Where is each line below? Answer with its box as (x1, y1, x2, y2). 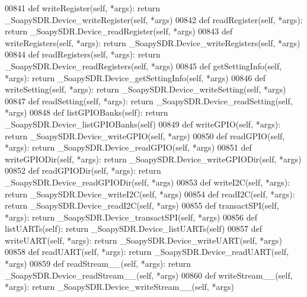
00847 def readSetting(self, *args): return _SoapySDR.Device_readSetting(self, (5, 94, 293, 107)
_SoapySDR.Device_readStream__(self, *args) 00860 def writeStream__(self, (5, 269, 293, 281)
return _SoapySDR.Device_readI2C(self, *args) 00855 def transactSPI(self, (5, 199, 279, 212)
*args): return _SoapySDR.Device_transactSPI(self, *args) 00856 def (5, 210, 258, 223)
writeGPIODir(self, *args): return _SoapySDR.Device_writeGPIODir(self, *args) (5, 152, 302, 165)
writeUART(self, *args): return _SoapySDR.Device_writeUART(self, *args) (5, 234, 282, 246)
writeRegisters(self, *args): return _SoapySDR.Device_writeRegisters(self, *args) (5, 36, 300, 49)
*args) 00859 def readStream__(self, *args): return (5, 257, 191, 270)
